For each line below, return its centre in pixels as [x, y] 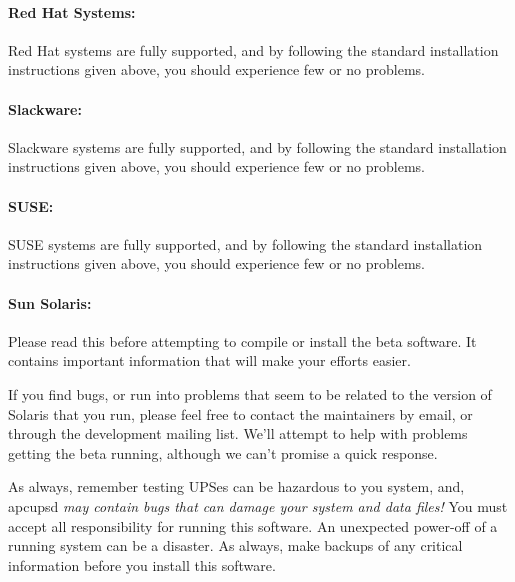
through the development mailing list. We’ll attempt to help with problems [238, 433]
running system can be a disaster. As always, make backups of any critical [235, 545]
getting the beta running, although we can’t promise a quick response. [223, 452]
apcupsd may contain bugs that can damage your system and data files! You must [258, 505]
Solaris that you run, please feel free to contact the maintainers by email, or [240, 413]
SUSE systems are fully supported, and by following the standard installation [245, 243]
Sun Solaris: [50, 302]
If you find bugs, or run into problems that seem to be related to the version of [250, 393]
